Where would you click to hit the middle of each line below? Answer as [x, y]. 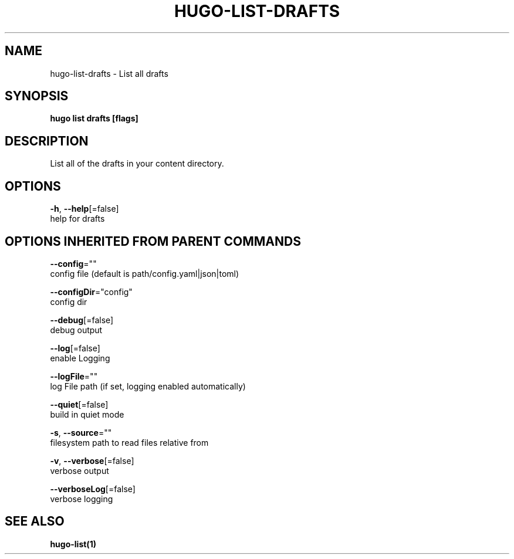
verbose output [80, 470]
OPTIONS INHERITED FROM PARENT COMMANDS [153, 241]
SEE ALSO [35, 521]
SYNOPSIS [37, 96]
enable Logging [80, 358]
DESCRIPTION [47, 141]
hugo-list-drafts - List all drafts [109, 73]
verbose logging [82, 499]
